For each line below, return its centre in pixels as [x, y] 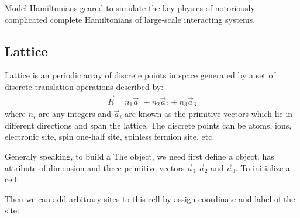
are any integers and [75, 114]
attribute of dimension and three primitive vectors [95, 167]
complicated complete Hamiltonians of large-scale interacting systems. [130, 19]
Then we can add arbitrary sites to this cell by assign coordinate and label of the [150, 198]
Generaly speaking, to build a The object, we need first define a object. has [139, 156]
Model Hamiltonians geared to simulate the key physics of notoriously [130, 8]
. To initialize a [263, 167]
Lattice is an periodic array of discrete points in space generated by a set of [140, 75]
